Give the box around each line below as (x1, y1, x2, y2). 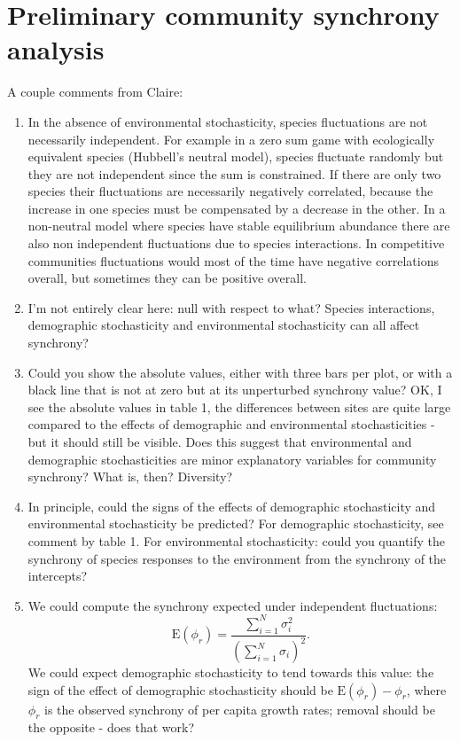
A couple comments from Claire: (7, 82, 183, 101)
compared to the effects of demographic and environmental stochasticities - (27, 415, 435, 433)
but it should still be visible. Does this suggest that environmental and (27, 433, 412, 450)
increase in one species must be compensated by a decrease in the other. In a (27, 199, 446, 217)
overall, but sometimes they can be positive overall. (27, 269, 307, 287)
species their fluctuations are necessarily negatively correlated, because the (27, 182, 433, 200)
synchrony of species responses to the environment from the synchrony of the (27, 549, 447, 567)
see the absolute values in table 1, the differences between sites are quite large (27, 397, 451, 416)
